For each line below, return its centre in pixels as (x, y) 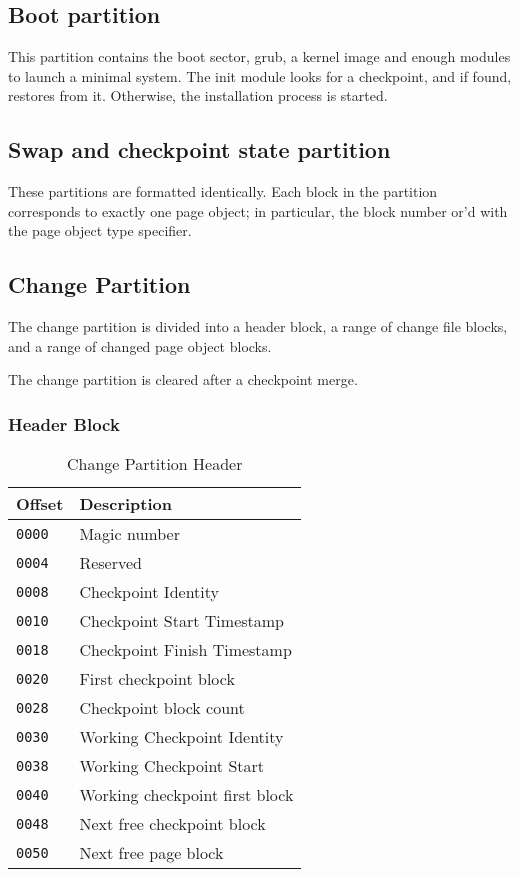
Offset (40, 504)
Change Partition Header (154, 464)
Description (125, 504)
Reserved (110, 563)
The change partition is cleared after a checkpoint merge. (183, 379)
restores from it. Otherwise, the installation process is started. (198, 95)
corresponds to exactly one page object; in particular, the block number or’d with (258, 210)
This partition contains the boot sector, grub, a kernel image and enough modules (259, 56)
